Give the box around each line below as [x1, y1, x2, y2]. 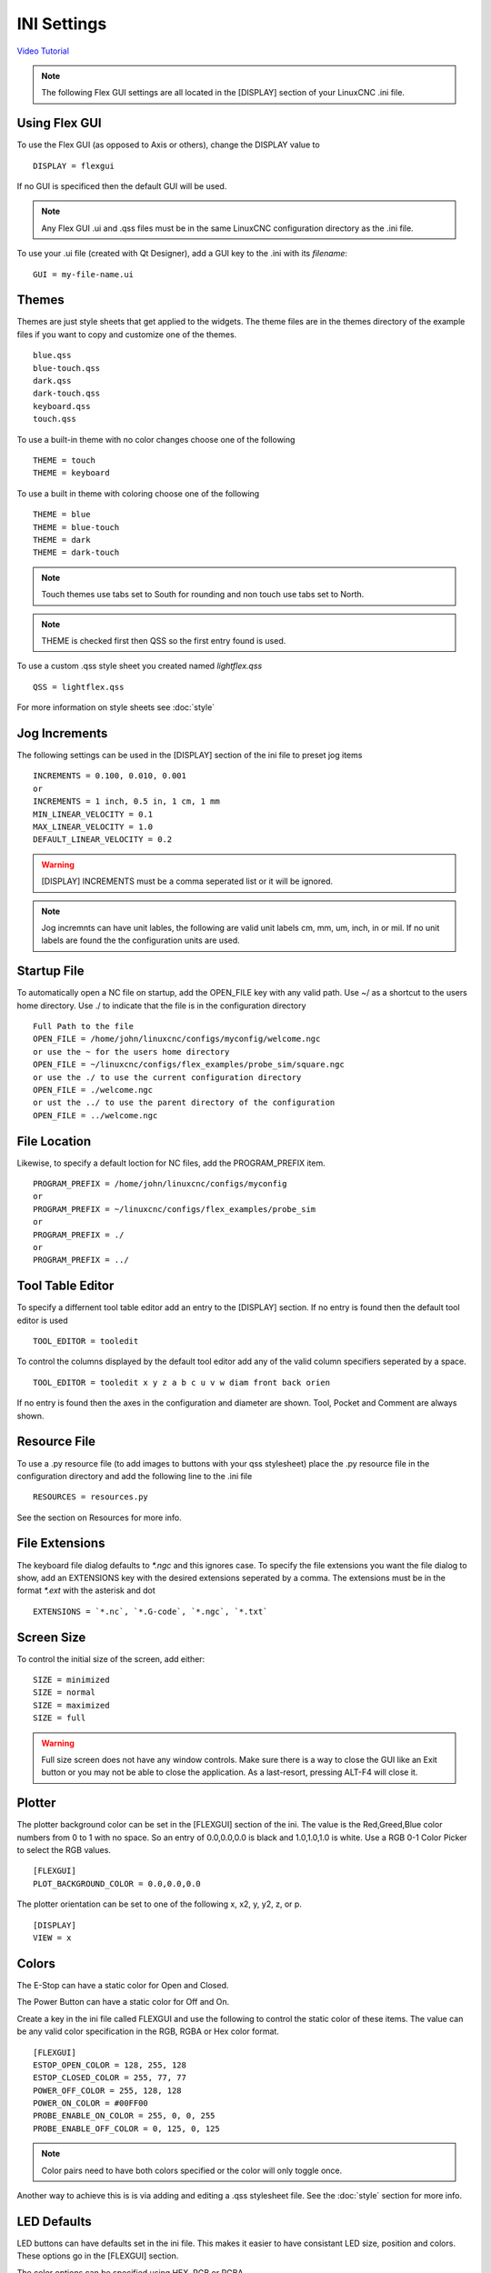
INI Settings [16, 14, 107, 34]
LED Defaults [16, 2214, 92, 2229]
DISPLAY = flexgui [33, 160, 115, 171]
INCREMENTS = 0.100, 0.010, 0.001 [33, 771, 186, 781]
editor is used [16, 1315, 68, 1326]
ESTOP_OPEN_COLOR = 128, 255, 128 [33, 2059, 186, 2070]
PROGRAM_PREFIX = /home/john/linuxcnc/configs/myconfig [33, 1178, 287, 1188]
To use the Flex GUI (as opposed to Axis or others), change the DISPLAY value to [16, 139, 320, 150]
